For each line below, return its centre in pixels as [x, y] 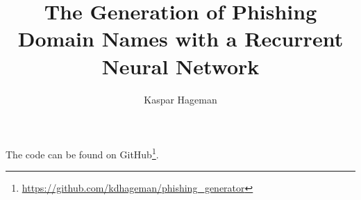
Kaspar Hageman [180, 99]
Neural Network [180, 66]
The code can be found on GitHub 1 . [82, 153]
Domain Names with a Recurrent [180, 39]
